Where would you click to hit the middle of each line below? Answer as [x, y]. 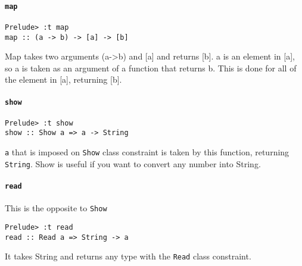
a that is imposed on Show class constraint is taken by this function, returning [147, 152]
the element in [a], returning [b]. [63, 79]
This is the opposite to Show [56, 208]
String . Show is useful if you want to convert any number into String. [133, 163]
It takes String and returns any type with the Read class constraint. [128, 256]
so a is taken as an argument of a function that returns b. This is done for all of [151, 68]
